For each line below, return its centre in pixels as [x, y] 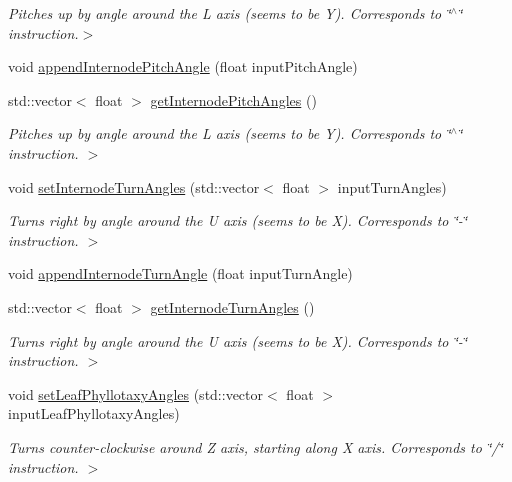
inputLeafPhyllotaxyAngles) [94, 413]
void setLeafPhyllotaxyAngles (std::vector [136, 393]
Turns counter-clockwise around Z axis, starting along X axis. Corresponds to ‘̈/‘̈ [255, 446]
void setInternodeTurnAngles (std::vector [134, 186]
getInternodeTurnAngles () [232, 306]
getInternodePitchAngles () [233, 99]
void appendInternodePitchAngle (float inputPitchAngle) [183, 66]
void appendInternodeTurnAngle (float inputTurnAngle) [180, 273]
